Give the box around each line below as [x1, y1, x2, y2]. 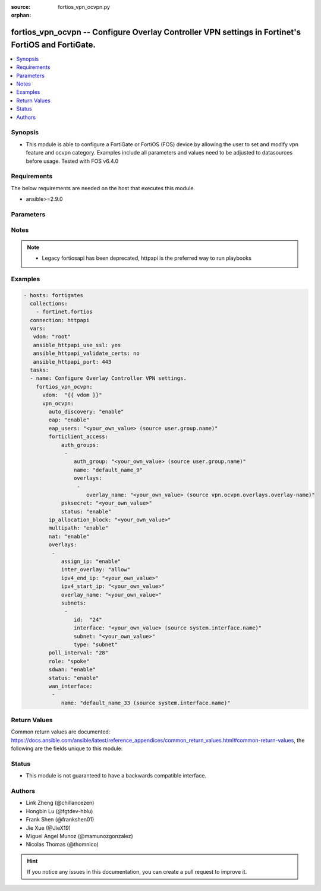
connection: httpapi [30, 317, 90, 323]
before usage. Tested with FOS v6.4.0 [26, 158, 119, 165]
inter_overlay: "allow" [61, 566, 131, 573]
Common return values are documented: [11, 728, 111, 735]
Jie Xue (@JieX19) [26, 824, 71, 832]
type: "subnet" [73, 641, 118, 648]
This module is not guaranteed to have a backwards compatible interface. [26, 772, 207, 779]
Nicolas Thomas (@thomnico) [26, 841, 99, 848]
